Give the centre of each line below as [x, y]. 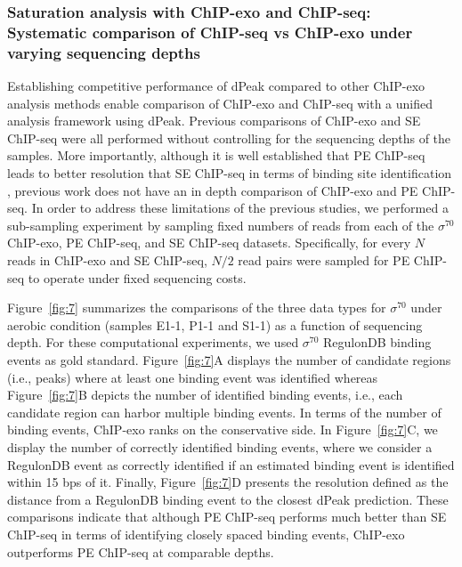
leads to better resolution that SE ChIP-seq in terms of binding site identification [230, 173]
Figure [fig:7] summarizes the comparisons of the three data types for [197, 308]
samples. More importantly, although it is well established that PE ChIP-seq [216, 155]
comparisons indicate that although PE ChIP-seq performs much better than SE [227, 517]
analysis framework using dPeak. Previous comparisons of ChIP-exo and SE [214, 121]
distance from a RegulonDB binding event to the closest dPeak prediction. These [228, 499]
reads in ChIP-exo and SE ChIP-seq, [107, 260]
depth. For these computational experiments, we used [153, 342]
